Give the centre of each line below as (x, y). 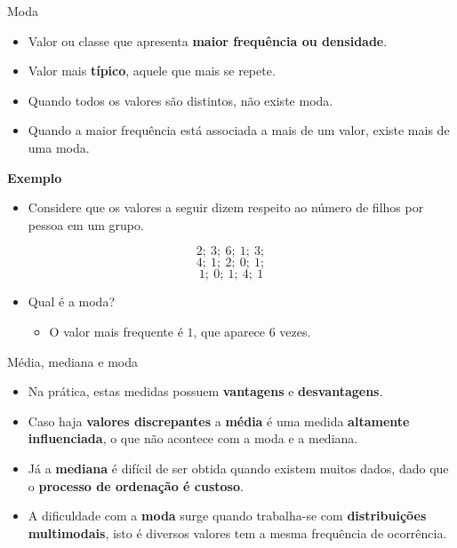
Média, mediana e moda (72, 361)
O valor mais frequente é (116, 331)
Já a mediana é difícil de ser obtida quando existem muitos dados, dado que (238, 468)
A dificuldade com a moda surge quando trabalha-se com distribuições (227, 516)
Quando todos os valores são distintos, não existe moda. (180, 100)
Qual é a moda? (72, 302)
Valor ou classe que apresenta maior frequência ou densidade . (208, 40)
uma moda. (59, 147)
